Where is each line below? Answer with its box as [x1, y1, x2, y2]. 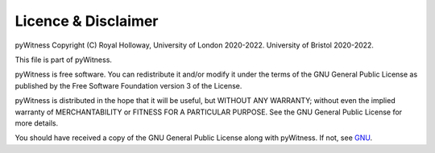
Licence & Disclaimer [14, 12, 159, 30]
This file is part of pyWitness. [14, 55, 113, 64]
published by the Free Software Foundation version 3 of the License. [14, 81, 242, 90]
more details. [14, 118, 59, 128]
